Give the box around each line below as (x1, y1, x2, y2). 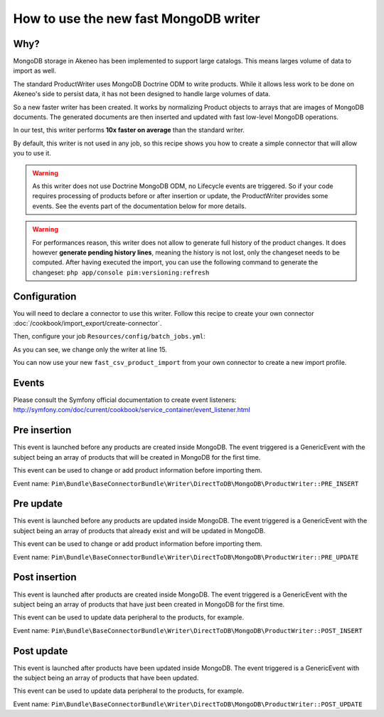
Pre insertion (13, 424, 72, 436)
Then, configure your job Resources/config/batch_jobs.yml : (13, 332, 206, 341)
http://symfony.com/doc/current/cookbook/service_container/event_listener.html (13, 406, 250, 414)
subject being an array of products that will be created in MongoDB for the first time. (13, 453, 261, 461)
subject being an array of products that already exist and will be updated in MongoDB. (13, 526, 266, 535)
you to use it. (13, 149, 51, 158)
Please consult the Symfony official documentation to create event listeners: (13, 396, 237, 404)
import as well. (13, 66, 56, 75)
